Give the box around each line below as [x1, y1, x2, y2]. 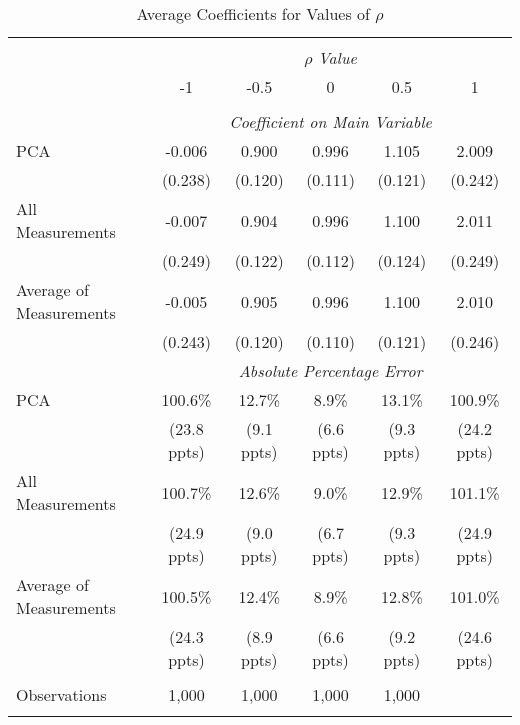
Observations [16, 683, 107, 706]
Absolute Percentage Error [238, 359, 423, 382]
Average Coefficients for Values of [136, 2, 370, 25]
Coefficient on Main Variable [229, 110, 432, 133]
